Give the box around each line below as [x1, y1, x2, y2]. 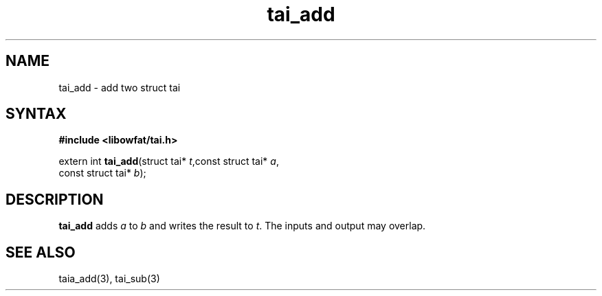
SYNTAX [5, 105, 67, 123]
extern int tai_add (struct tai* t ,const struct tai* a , [58, 155, 279, 168]
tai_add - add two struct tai [58, 81, 181, 93]
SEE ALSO [5, 243, 76, 261]
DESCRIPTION [5, 190, 104, 208]
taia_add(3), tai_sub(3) [58, 273, 160, 285]
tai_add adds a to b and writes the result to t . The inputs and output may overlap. [58, 220, 426, 232]
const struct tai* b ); [58, 167, 146, 179]
